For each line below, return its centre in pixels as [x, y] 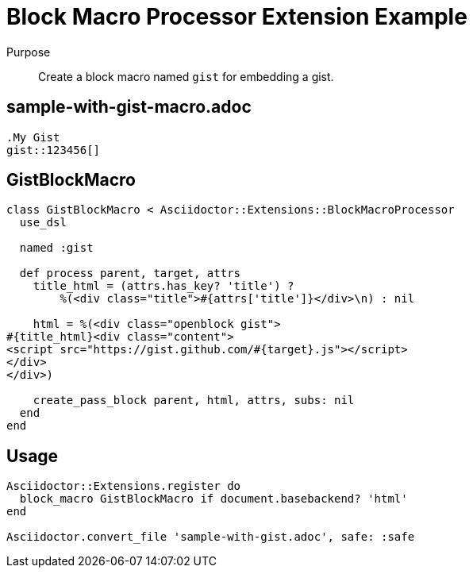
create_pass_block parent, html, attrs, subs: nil [194, 401]
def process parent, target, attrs [130, 274]
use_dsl [43, 223]
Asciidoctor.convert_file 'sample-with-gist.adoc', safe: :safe [211, 537]
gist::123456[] [54, 150]
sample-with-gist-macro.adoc [129, 107]
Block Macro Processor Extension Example [237, 17]
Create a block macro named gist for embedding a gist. [186, 76]
